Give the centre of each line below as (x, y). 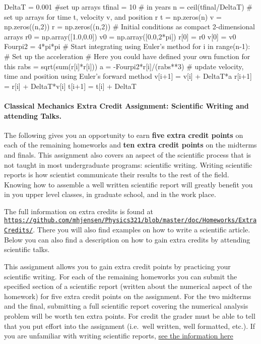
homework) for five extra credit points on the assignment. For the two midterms (128, 296)
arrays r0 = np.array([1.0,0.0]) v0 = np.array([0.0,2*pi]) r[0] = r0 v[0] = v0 (120, 36)
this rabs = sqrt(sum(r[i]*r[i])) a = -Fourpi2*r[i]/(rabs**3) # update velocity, (124, 66)
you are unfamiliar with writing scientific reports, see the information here (119, 336)
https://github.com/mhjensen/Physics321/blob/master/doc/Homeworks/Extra (130, 220)
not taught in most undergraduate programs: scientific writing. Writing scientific (128, 164)
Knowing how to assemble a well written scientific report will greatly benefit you (128, 184)
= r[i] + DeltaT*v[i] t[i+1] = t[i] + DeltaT (70, 86)
